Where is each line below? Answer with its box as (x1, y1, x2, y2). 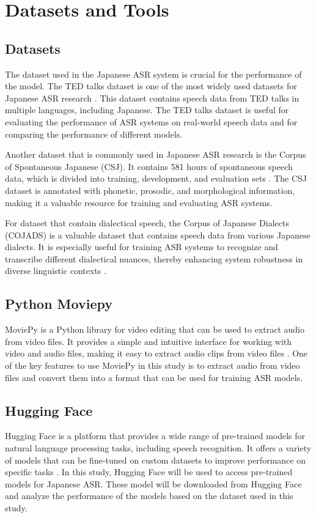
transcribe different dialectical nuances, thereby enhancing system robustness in (5, 252, 303, 265)
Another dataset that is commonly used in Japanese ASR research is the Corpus (5, 148, 306, 161)
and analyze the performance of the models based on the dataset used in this (5, 489, 293, 502)
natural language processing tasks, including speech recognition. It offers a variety (5, 442, 312, 454)
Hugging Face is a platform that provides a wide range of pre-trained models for (5, 429, 306, 442)
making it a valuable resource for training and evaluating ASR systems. (5, 196, 273, 209)
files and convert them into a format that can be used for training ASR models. (5, 371, 303, 383)
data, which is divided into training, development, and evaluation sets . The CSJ (5, 172, 307, 185)
